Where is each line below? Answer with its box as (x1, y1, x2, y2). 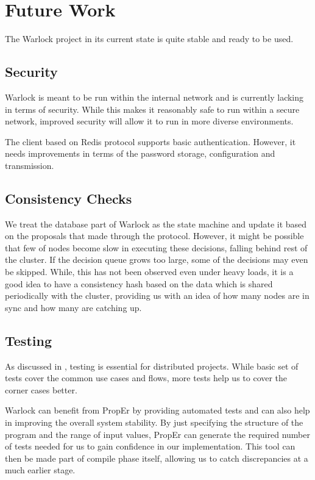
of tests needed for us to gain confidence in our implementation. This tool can (5, 440, 296, 453)
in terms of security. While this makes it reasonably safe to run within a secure (5, 102, 300, 115)
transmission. (5, 159, 54, 171)
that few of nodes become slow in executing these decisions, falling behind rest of (5, 241, 308, 254)
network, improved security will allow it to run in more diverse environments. (5, 115, 294, 127)
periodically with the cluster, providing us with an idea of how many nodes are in (5, 289, 310, 302)
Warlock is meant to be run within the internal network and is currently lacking (5, 90, 304, 103)
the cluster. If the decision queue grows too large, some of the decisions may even (5, 253, 308, 266)
